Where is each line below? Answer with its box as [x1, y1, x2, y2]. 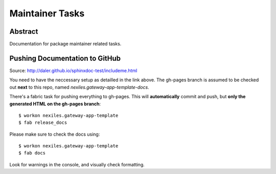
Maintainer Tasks [9, 8, 85, 19]
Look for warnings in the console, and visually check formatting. [9, 161, 145, 167]
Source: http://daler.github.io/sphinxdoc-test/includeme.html [9, 67, 137, 74]
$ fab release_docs [18, 120, 67, 125]
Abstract [9, 27, 38, 36]
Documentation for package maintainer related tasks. [9, 41, 122, 47]
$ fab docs [18, 150, 46, 156]
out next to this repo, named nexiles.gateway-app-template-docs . [9, 84, 149, 90]
